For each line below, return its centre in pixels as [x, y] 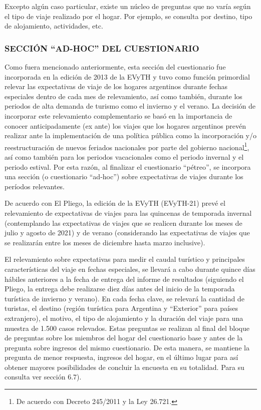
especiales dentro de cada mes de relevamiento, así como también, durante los [123, 96]
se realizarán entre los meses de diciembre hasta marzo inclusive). [105, 242]
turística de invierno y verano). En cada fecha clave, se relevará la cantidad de [124, 298]
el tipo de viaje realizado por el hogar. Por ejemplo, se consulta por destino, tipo [128, 16]
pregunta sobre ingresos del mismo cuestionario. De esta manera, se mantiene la [127, 347]
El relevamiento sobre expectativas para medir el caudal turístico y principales [125, 259]
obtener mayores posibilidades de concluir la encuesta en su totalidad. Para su [124, 367]
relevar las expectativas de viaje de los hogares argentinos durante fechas [116, 86]
